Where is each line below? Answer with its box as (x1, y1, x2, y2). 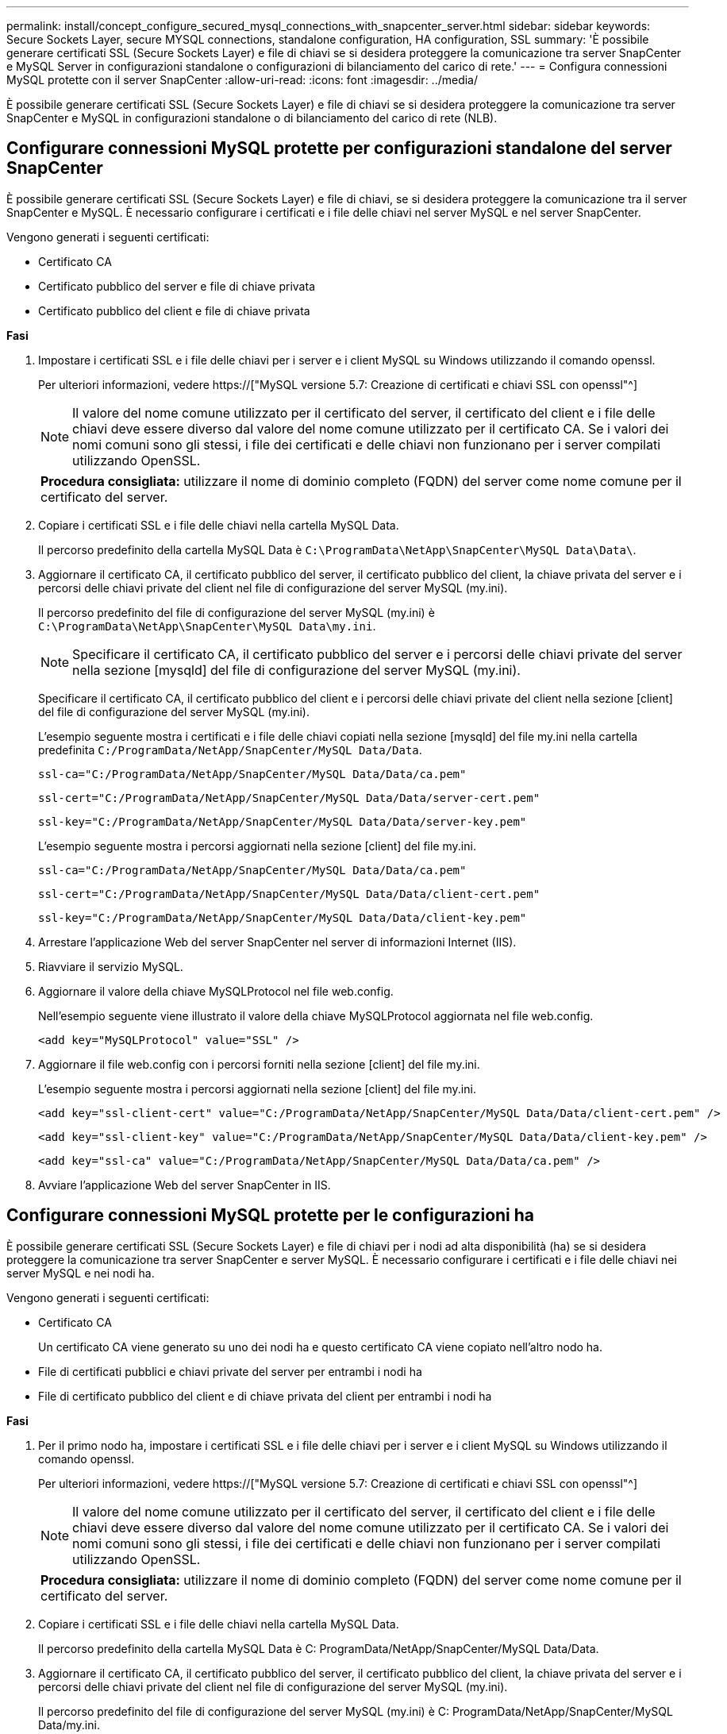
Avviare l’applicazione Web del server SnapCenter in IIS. (38, 1177, 331, 1192)
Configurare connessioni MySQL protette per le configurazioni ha (6, 1205, 535, 1226)
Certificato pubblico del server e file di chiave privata (38, 279, 315, 293)
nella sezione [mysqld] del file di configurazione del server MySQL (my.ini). (72, 661, 521, 678)
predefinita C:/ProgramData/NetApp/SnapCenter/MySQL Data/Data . (38, 742, 422, 757)
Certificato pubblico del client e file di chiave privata (38, 303, 310, 318)
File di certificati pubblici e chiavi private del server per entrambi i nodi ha (38, 1364, 422, 1378)
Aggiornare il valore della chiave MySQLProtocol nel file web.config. (38, 984, 394, 998)
